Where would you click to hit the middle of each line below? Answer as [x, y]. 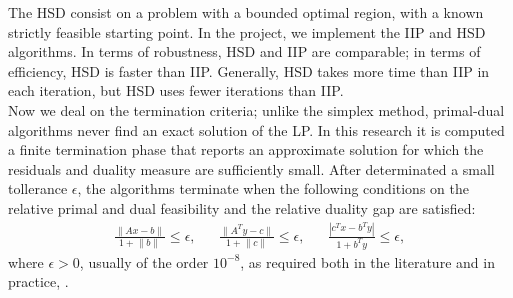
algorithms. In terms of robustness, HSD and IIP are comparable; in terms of [244, 51]
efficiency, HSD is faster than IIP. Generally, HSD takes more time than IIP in [249, 70]
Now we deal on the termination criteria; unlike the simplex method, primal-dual [256, 109]
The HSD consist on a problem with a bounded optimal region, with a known [246, 12]
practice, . [38, 281]
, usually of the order [144, 261]
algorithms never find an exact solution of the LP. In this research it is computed [256, 129]
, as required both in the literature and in [367, 261]
